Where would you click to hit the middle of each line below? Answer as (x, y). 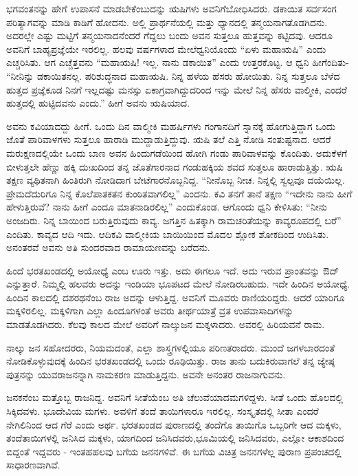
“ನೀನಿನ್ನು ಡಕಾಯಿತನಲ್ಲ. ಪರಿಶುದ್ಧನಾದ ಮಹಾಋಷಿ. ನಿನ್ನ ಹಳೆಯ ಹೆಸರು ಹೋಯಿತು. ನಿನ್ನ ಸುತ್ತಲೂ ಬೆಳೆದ (173, 75)
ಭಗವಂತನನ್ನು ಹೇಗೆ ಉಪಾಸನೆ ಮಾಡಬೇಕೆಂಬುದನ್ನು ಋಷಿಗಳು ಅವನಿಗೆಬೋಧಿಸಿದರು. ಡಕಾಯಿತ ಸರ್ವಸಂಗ (171, 8)
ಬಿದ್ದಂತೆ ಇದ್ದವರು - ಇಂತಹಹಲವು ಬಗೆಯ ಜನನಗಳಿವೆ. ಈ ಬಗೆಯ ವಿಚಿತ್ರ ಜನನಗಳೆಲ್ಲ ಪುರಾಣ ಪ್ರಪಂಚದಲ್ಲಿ (174, 451)
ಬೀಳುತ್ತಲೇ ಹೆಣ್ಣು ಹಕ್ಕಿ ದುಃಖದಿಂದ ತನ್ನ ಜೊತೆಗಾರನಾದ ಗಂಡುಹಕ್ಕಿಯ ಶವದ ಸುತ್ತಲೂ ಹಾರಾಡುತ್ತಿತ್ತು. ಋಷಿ (175, 166)
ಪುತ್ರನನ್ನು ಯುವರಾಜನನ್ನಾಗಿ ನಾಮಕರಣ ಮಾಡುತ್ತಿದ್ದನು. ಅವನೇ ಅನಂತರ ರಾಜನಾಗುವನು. (146, 374)
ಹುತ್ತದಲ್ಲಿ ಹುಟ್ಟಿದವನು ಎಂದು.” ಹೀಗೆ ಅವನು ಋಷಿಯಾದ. (98, 103)
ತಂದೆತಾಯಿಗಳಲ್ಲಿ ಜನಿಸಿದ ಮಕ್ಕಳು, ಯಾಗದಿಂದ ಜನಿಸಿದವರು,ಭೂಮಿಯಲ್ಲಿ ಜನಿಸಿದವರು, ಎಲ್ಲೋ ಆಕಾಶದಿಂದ (175, 438)
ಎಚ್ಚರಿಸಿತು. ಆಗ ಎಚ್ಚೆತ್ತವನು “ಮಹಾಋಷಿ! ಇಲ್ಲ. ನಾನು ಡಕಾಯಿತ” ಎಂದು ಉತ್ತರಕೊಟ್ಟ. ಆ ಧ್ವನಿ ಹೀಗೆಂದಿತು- (178, 62)
